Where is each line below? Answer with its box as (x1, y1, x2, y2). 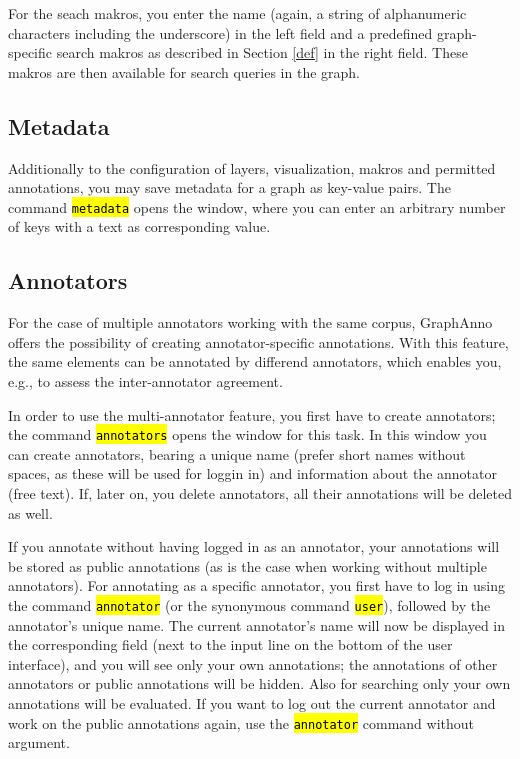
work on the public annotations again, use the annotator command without (8, 712, 474, 733)
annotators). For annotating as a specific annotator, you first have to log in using (8, 575, 505, 596)
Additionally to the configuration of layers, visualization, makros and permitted (8, 157, 496, 178)
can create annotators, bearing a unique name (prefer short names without (8, 443, 466, 464)
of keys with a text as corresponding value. (8, 216, 271, 237)
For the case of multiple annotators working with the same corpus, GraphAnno (8, 312, 493, 333)
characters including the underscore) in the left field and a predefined (8, 22, 433, 43)
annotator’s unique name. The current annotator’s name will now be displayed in (8, 614, 506, 635)
